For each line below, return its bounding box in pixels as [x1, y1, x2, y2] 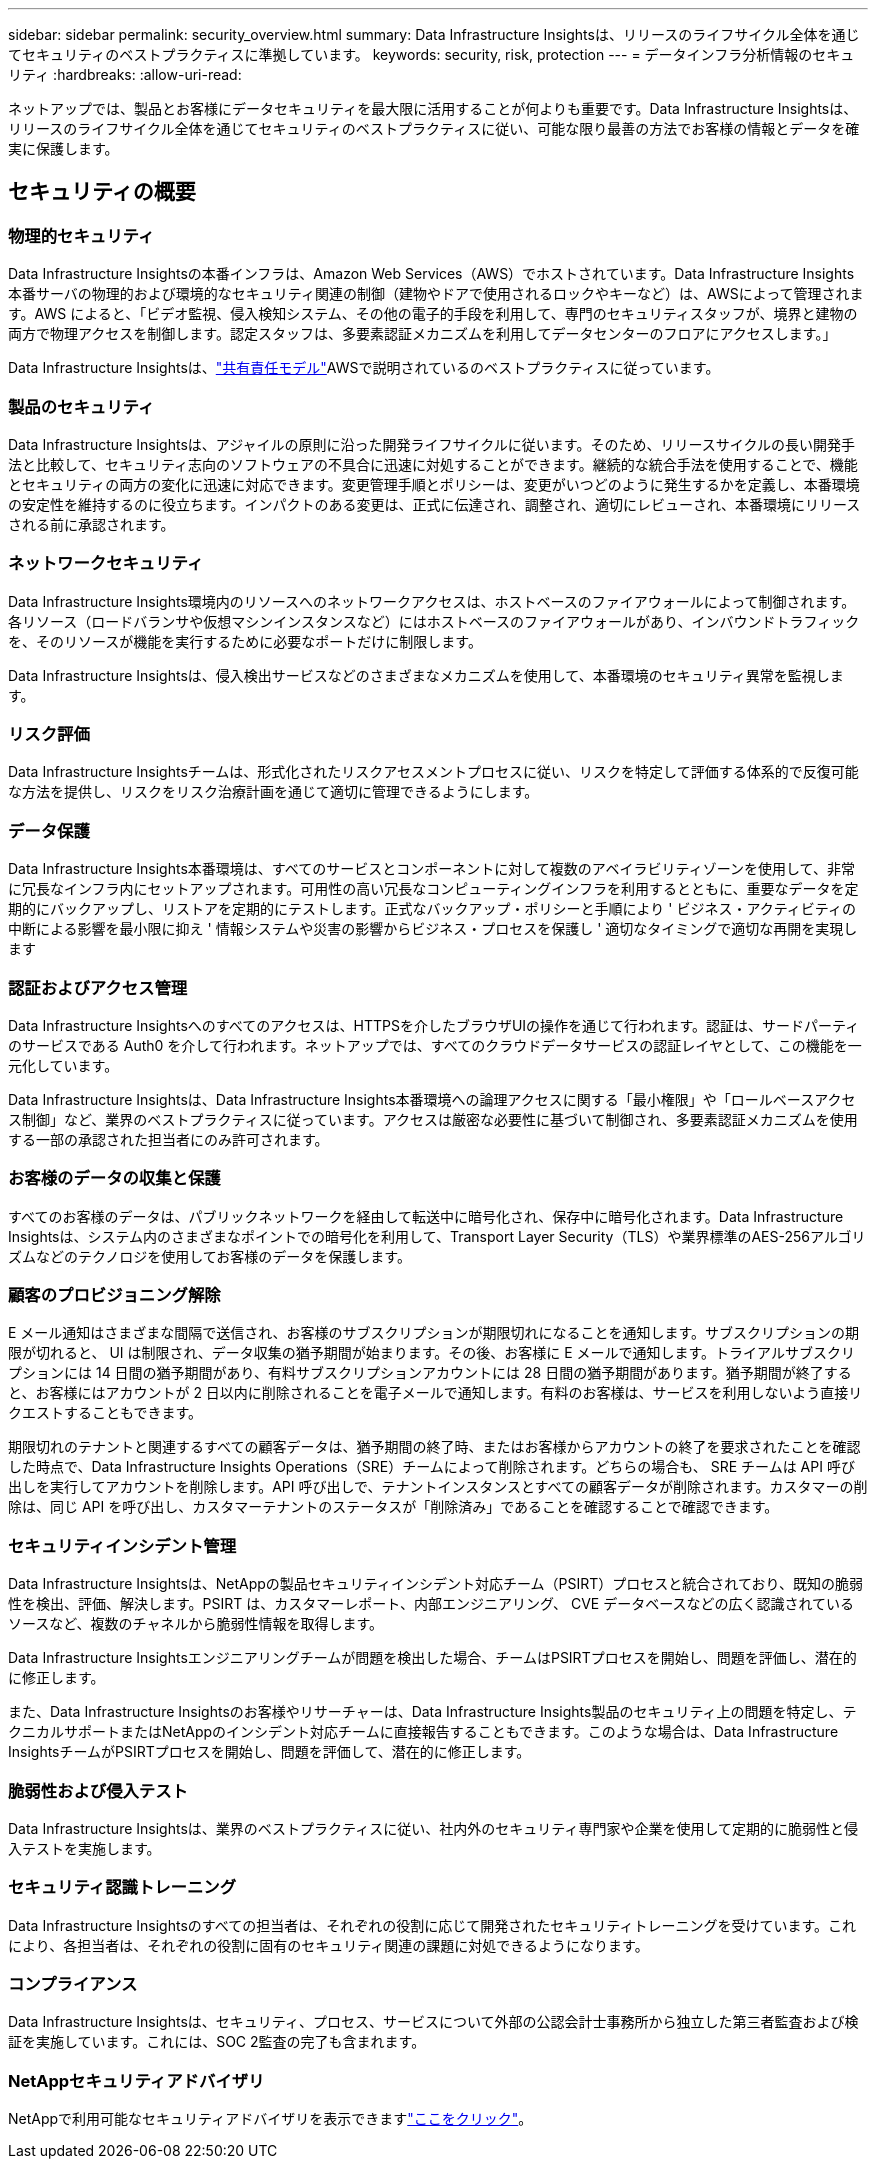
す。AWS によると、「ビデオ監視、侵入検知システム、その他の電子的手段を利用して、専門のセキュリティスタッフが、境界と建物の [8, 305, 858, 323]
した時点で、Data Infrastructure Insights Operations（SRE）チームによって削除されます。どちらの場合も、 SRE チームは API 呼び [8, 1458, 855, 1476]
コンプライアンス [8, 1974, 138, 1995]
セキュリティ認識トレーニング [8, 1877, 237, 1898]
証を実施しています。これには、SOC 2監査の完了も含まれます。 [8, 2033, 426, 2051]
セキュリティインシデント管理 [8, 1535, 237, 1556]
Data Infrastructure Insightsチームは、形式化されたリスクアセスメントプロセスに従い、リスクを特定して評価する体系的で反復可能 [8, 763, 859, 781]
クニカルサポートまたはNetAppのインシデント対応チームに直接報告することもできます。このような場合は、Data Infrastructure [8, 1723, 839, 1741]
